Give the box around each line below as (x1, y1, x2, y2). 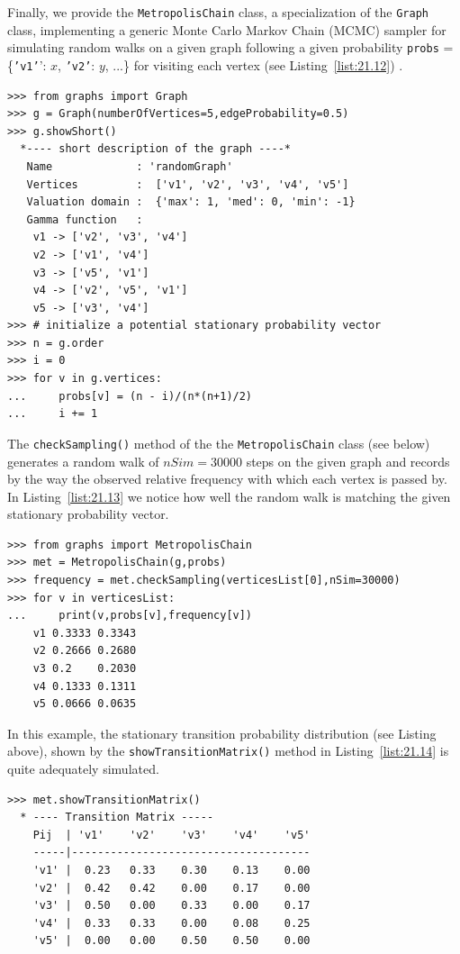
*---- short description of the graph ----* (20, 142, 291, 156)
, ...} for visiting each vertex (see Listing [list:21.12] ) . (104, 55, 403, 74)
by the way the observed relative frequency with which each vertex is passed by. (7, 469, 447, 488)
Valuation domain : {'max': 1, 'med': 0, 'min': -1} (26, 195, 356, 209)
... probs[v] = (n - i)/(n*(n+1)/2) (7, 389, 253, 403)
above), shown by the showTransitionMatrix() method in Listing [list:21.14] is (7, 741, 449, 760)
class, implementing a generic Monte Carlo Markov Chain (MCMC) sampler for (7, 20, 446, 39)
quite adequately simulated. (7, 759, 159, 778)
